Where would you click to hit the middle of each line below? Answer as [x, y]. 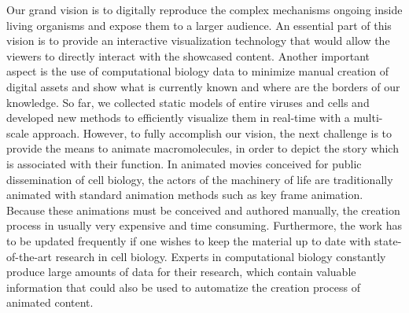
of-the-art [29, 256]
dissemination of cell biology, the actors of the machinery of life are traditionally [200, 179]
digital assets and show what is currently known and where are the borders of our [203, 86]
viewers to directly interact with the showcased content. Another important [188, 55]
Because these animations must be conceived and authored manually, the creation [203, 210]
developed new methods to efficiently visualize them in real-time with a [178, 118]
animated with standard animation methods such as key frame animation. [185, 195]
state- [388, 240]
